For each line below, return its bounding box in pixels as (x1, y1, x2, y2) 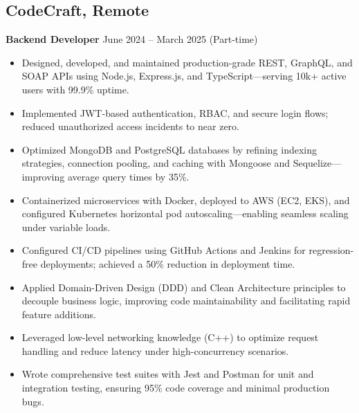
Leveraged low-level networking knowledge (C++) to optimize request (21, 330, 319, 345)
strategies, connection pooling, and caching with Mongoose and (21, 156, 291, 170)
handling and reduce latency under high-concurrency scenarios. (21, 343, 289, 358)
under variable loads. (21, 219, 111, 234)
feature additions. (21, 306, 96, 321)
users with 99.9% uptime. (21, 82, 129, 96)
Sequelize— (293, 156, 342, 170)
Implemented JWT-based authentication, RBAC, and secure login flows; (21, 105, 329, 120)
